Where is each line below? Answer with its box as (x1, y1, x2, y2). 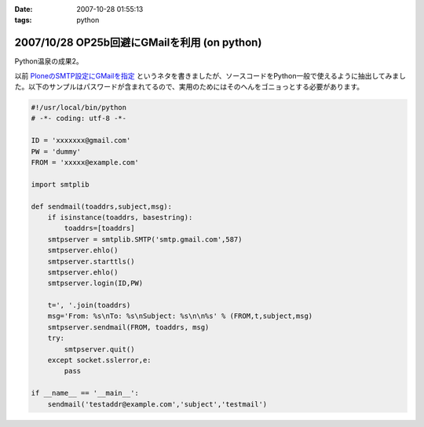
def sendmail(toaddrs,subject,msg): (31, 202, 173, 211)
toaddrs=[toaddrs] (64, 224, 135, 233)
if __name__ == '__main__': (31, 389, 139, 398)
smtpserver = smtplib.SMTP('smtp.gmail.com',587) (47, 235, 243, 243)
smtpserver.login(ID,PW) (47, 279, 144, 288)
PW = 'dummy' (31, 147, 82, 156)
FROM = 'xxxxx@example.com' (31, 158, 139, 167)
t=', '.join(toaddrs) (47, 301, 131, 310)
